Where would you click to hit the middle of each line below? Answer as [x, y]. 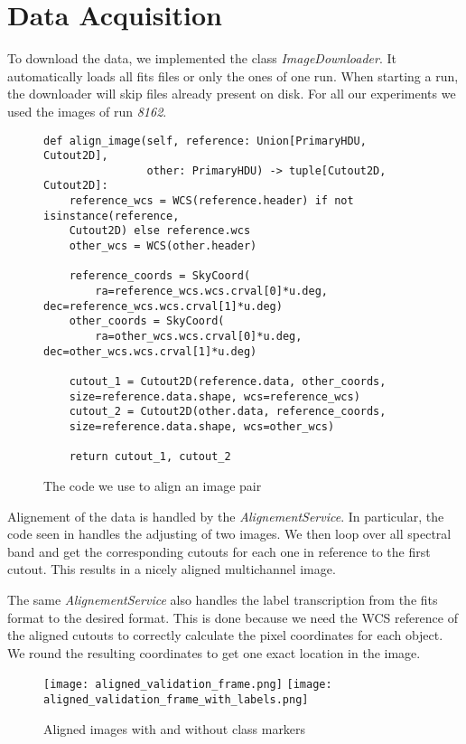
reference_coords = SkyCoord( [160, 276]
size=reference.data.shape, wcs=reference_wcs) [214, 396]
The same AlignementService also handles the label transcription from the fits [223, 599]
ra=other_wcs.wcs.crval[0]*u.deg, [199, 337]
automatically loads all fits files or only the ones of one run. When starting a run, [233, 75]
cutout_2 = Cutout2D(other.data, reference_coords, [228, 412]
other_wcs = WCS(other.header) [163, 246]
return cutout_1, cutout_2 [150, 457]
